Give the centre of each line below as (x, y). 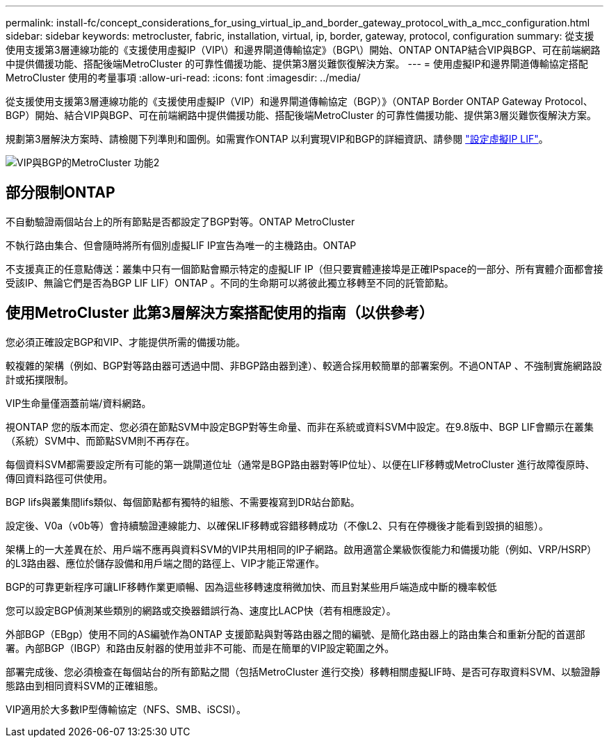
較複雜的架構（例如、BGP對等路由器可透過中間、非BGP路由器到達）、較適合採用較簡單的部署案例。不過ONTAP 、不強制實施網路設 (304, 365)
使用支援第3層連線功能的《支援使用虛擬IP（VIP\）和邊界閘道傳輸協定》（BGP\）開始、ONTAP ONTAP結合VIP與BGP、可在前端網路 (303, 50)
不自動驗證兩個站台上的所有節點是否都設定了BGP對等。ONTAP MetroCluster (180, 221)
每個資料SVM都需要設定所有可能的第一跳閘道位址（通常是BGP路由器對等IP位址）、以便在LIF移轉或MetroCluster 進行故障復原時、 (300, 464)
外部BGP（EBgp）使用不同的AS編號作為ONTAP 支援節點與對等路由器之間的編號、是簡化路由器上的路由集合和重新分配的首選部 (295, 634)
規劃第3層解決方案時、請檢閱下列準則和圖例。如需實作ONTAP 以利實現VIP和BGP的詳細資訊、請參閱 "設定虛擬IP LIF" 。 (277, 139)
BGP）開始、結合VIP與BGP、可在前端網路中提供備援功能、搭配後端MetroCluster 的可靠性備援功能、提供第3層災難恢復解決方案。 (301, 115)
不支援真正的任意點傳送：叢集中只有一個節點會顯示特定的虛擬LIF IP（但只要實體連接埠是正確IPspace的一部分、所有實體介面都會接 (304, 269)
